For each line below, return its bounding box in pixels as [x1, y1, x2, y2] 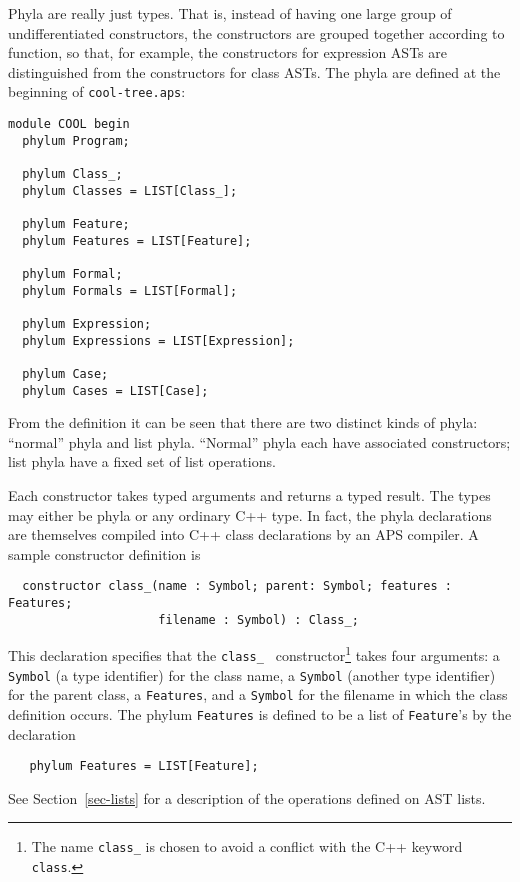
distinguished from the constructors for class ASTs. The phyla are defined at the [8, 61, 501, 82]
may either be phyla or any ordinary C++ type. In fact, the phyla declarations [8, 504, 492, 525]
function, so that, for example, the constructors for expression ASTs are [8, 42, 447, 63]
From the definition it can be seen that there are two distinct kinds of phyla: [8, 412, 478, 433]
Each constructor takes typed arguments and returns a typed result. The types [8, 484, 491, 505]
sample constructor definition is [8, 543, 201, 564]
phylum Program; [22, 133, 130, 148]
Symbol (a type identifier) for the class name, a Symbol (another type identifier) [8, 664, 496, 685]
